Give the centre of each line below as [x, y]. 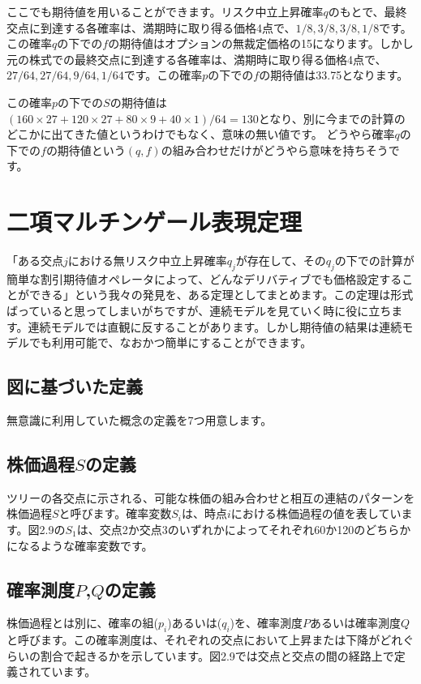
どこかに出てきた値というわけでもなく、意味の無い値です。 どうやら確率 [201, 134]
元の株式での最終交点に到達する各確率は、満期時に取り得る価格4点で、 [197, 59]
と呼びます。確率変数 [115, 513]
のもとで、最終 [367, 11]
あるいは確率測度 [356, 623]
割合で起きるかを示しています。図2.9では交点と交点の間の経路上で [217, 655]
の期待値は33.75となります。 [334, 75]
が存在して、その [281, 261]
